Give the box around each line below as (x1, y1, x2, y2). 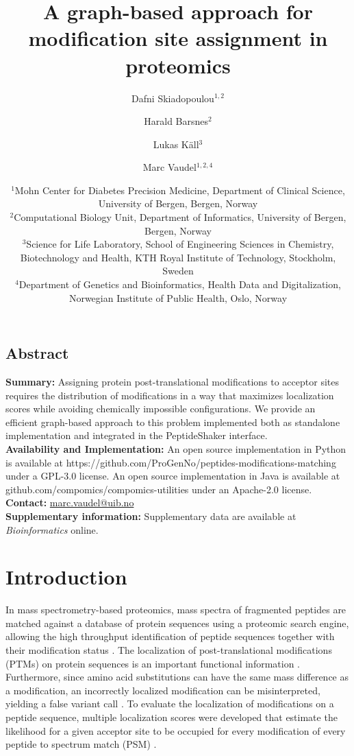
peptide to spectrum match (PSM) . (5, 737, 157, 751)
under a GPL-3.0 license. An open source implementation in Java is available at (5, 469, 340, 483)
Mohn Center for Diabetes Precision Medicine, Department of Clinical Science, (14, 182, 345, 197)
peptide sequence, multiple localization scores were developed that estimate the (5, 710, 338, 724)
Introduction (5, 563, 127, 591)
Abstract (5, 342, 69, 364)
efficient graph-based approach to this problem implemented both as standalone (5, 414, 340, 429)
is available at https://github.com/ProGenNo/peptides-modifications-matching (5, 455, 336, 469)
